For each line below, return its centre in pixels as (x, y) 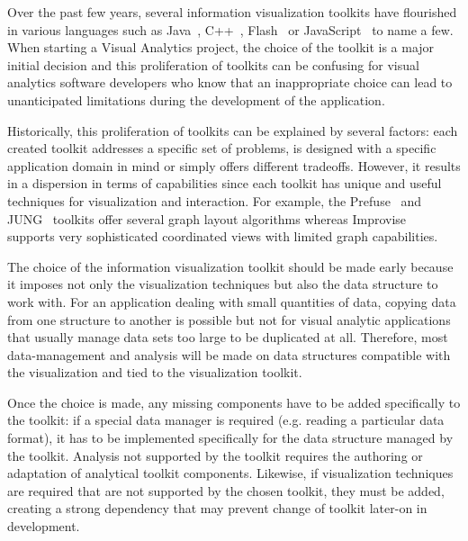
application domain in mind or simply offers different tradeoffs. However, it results (234, 165)
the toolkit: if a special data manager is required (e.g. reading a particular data (226, 420)
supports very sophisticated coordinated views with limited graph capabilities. (223, 236)
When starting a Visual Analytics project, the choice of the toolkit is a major (221, 47)
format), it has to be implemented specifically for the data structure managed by (230, 438)
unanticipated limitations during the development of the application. (196, 99)
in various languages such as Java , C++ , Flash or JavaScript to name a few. (230, 29)
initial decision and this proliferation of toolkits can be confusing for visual (213, 64)
